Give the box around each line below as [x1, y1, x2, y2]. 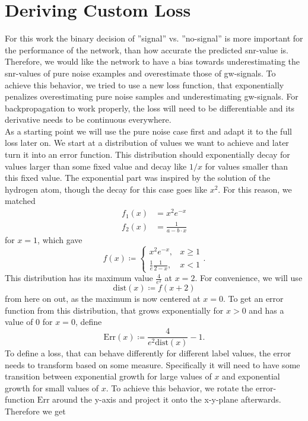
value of [5, 315, 33, 328]
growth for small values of [5, 381, 99, 394]
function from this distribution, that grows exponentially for [5, 304, 224, 316]
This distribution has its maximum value [5, 272, 153, 284]
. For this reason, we [218, 183, 292, 195]
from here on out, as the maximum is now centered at [5, 292, 201, 305]
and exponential [222, 370, 280, 382]
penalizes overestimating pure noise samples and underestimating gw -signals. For [5, 90, 299, 103]
